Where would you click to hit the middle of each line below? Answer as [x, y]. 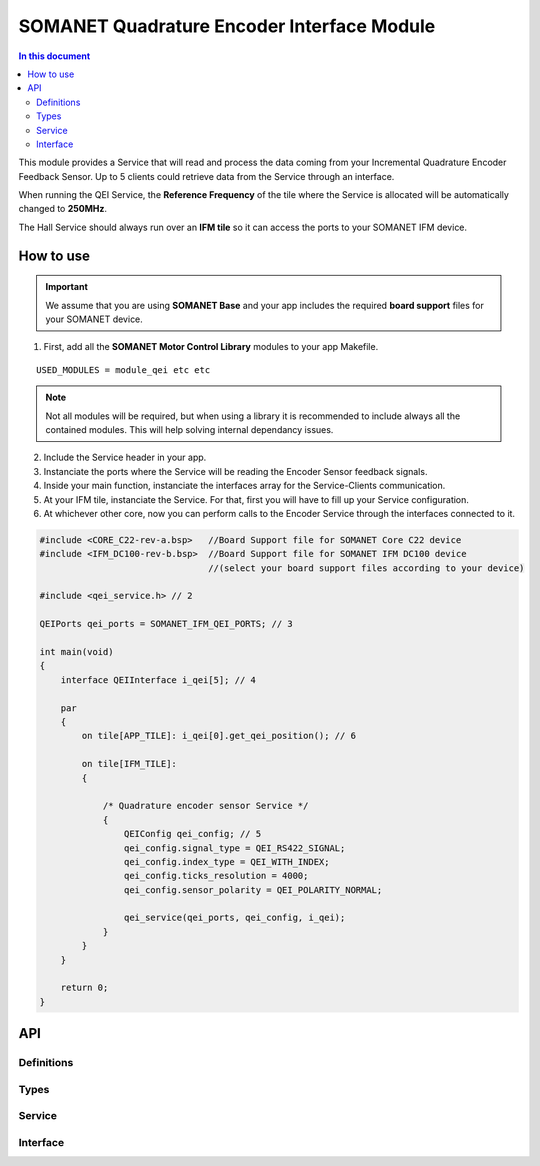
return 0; [84, 988]
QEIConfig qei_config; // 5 [192, 834]
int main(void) [76, 652]
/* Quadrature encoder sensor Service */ [205, 806]
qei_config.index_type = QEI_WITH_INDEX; [226, 861]
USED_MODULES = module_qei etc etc [123, 369]
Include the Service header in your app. [125, 457]
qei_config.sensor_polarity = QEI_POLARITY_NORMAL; [253, 889]
